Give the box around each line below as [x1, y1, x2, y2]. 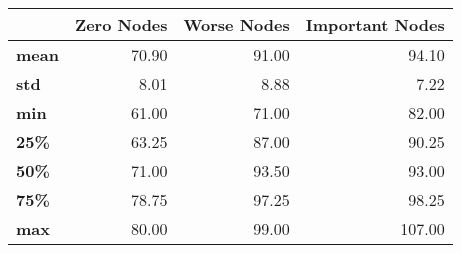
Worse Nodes [183, 13, 290, 36]
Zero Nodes [74, 13, 168, 36]
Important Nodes [305, 13, 445, 36]
